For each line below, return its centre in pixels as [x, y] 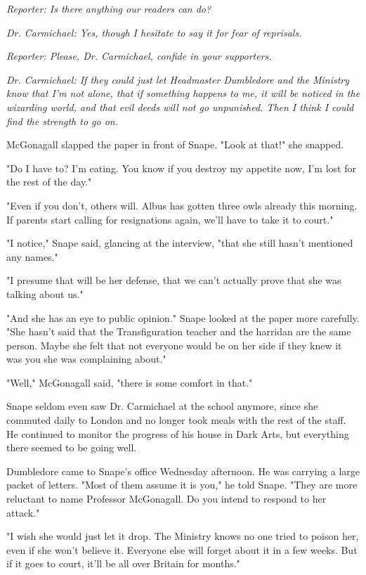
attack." [23, 512]
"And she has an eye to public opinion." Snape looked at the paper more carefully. [183, 317]
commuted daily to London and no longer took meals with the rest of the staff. [176, 420]
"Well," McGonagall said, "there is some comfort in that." [130, 382]
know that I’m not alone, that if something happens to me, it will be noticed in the [183, 93]
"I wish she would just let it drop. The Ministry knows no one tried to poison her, [183, 536]
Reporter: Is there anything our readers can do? [109, 8]
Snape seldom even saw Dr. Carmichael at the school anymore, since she [162, 406]
